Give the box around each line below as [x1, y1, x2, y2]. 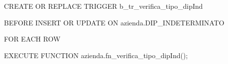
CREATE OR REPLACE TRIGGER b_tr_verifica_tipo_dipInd [4, 1, 203, 11]
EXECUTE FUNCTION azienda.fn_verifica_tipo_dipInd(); [4, 50, 188, 60]
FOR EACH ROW [4, 34, 61, 44]
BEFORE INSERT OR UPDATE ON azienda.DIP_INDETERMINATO [4, 17, 225, 27]
